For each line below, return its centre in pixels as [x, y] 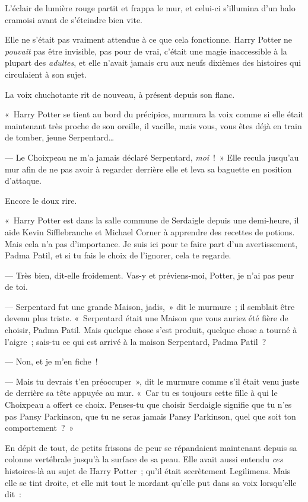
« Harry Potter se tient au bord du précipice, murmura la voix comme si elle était [154, 114]
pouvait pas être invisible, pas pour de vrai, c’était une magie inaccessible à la [146, 51]
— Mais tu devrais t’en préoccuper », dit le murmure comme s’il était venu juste [152, 381]
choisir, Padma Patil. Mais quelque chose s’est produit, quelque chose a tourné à [151, 330]
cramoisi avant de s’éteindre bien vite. [74, 19]
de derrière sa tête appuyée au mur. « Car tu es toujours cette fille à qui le [141, 393]
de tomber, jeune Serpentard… [60, 137]
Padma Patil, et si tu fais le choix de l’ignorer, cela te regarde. [118, 255]
